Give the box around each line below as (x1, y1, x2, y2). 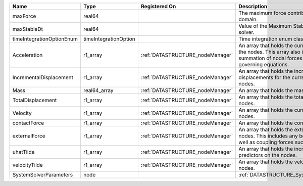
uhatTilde (12, 149, 35, 155)
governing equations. (238, 61, 289, 68)
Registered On (140, 3, 176, 10)
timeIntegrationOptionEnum (12, 35, 78, 42)
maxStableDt (12, 26, 43, 32)
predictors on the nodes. (238, 152, 297, 159)
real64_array (83, 87, 114, 94)
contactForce (12, 119, 44, 126)
